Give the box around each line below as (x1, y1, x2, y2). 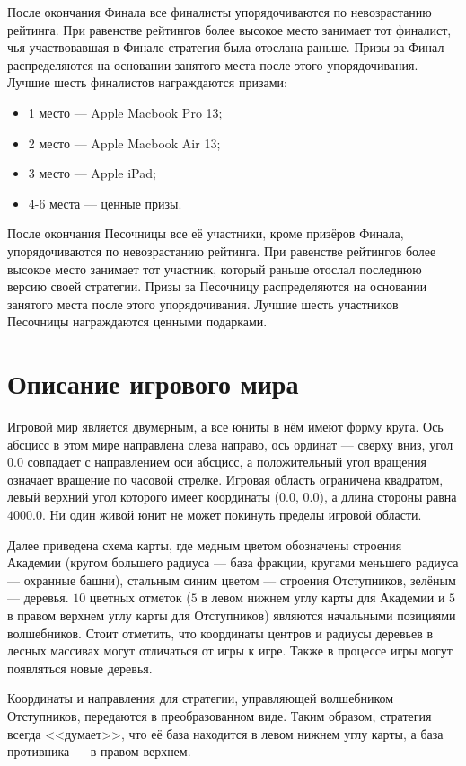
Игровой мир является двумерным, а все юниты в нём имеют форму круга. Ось (7, 417, 444, 436)
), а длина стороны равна (319, 487, 457, 506)
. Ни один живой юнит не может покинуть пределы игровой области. (41, 505, 422, 523)
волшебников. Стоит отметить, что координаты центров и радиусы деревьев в (7, 623, 434, 642)
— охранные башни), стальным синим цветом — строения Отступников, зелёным (7, 570, 456, 589)
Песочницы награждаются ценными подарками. (7, 312, 268, 331)
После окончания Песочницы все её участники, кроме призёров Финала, (7, 224, 404, 243)
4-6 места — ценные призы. (28, 193, 182, 212)
